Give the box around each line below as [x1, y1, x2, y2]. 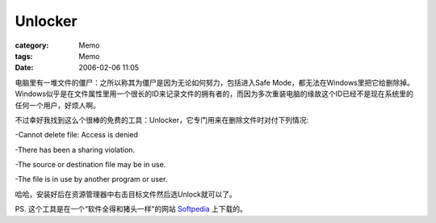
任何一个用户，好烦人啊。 [15, 100, 100, 110]
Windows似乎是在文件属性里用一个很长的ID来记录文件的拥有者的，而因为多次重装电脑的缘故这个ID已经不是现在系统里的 [15, 89, 413, 99]
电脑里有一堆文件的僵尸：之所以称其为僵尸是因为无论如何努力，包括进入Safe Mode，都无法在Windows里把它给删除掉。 [15, 78, 415, 87]
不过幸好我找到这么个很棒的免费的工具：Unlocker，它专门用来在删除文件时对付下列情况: [15, 115, 309, 124]
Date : [15, 63, 34, 73]
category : [15, 40, 49, 50]
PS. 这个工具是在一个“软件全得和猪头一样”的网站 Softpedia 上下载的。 [15, 204, 248, 214]
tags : [15, 51, 33, 61]
